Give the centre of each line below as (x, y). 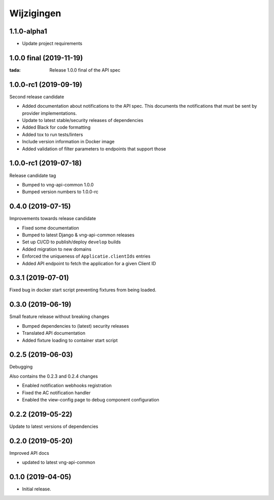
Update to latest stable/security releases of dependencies (83, 120)
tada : (15, 70)
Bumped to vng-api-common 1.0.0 (58, 184)
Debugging (21, 367)
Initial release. (37, 489)
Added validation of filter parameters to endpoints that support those (94, 149)
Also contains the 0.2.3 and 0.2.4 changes (54, 376)
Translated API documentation (54, 333)
